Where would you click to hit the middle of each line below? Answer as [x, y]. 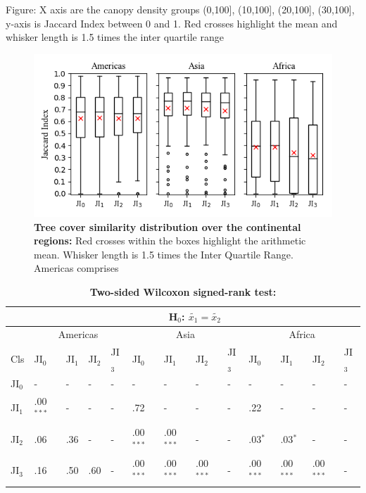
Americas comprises [76, 268]
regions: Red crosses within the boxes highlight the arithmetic [170, 241]
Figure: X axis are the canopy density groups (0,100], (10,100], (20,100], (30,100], [180, 9]
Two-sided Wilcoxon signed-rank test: [183, 292]
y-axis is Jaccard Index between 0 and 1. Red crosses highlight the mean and [172, 23]
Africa [302, 334]
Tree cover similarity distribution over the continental [168, 226]
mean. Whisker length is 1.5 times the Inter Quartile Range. [164, 254]
